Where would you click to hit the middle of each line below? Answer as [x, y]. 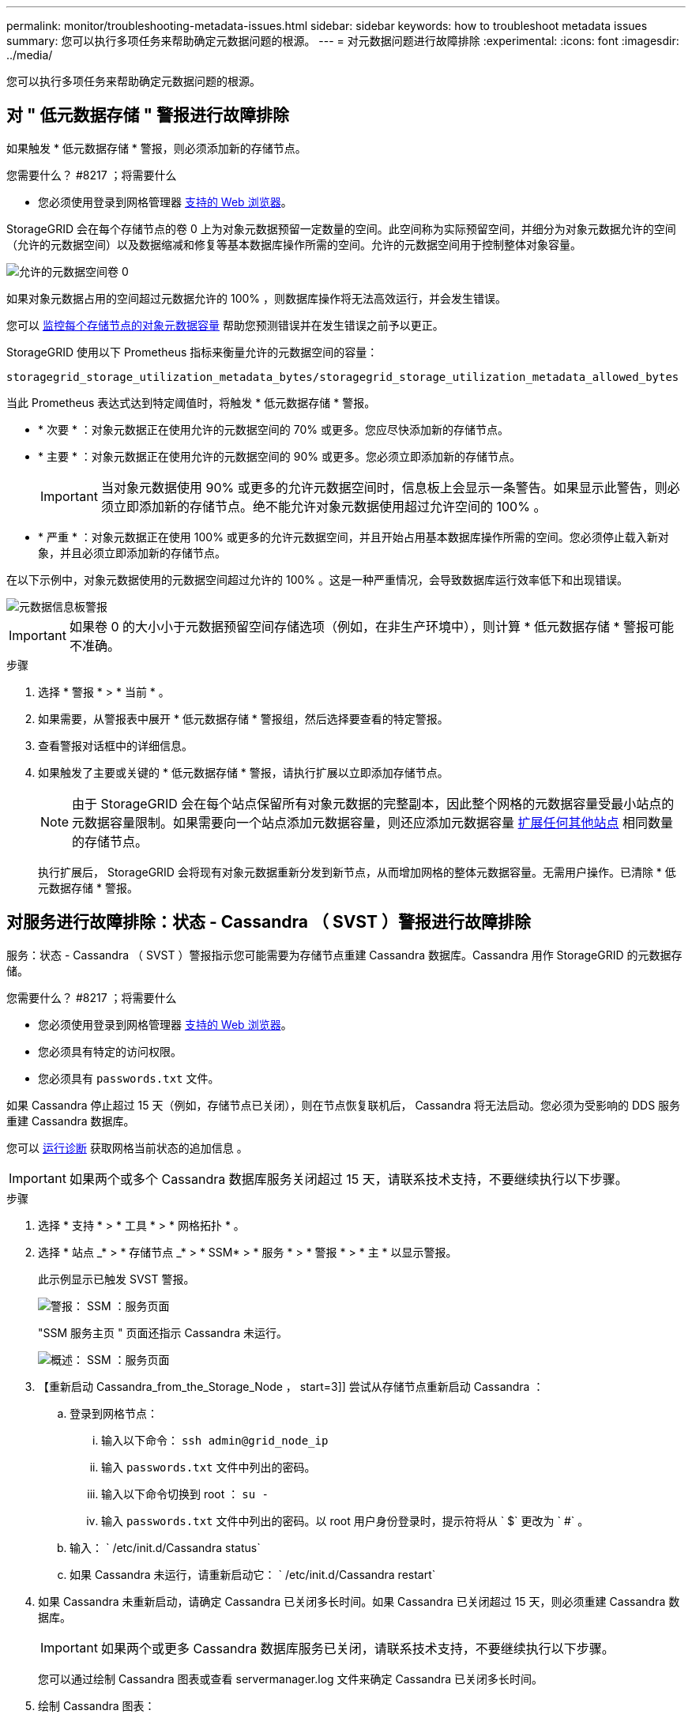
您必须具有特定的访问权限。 [110, 1051]
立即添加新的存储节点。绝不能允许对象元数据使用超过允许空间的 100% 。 [330, 506]
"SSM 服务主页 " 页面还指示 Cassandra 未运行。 [163, 1332]
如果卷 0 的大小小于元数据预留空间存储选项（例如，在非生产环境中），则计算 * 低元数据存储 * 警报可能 [372, 626]
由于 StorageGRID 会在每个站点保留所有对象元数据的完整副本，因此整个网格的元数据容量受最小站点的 [373, 803]
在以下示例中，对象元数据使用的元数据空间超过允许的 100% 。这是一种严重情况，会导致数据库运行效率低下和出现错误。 [317, 579]
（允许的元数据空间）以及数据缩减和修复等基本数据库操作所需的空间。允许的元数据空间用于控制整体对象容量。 [294, 244]
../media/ [30, 55]
